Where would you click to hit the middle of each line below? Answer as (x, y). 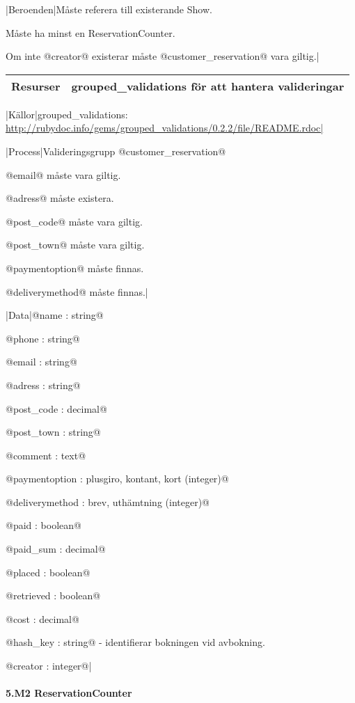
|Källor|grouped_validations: (67, 114)
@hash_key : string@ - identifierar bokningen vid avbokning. (135, 642)
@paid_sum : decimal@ (56, 549)
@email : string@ (41, 362)
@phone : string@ (43, 338)
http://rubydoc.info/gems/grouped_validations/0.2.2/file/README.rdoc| (165, 128)
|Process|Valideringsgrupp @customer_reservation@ (116, 151)
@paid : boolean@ (44, 525)
